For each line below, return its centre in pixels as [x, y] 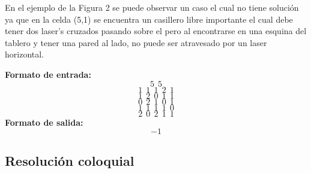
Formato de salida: [44, 122]
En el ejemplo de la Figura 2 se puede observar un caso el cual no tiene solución [152, 7]
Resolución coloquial [70, 160]
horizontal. [25, 54]
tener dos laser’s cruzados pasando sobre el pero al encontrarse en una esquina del [156, 31]
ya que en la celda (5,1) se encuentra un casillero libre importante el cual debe [149, 19]
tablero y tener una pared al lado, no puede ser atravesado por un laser [136, 42]
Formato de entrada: [48, 74]
